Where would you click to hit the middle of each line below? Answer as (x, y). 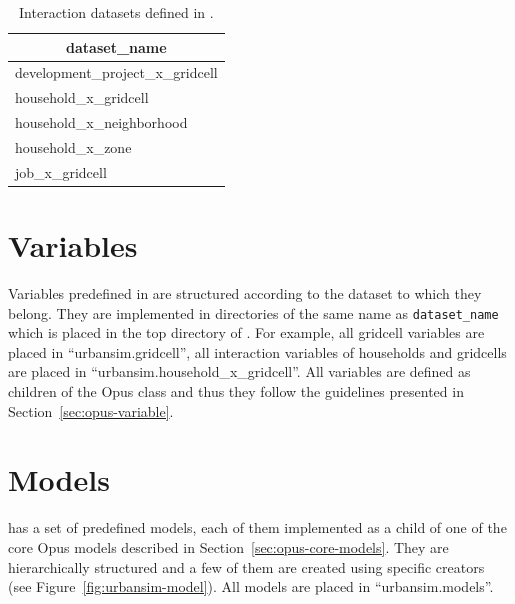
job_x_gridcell (61, 171)
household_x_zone (73, 146)
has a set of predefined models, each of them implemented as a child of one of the (257, 527)
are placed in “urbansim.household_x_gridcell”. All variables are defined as (239, 371)
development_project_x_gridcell (116, 72)
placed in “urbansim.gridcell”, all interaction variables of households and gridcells (257, 351)
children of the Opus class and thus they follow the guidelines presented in (236, 391)
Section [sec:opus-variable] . (91, 410)
